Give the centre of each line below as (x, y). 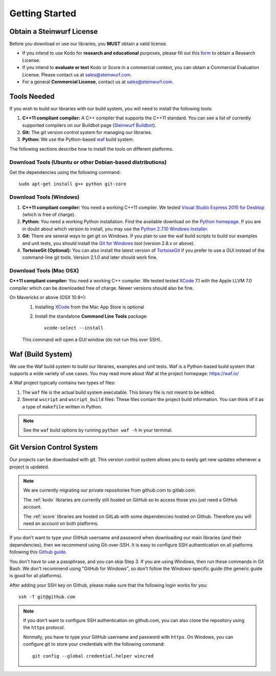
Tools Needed (32, 96)
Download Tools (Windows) (44, 197)
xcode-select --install (74, 328)
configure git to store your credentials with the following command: (94, 644)
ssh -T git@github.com (47, 597)
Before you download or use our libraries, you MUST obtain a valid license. (88, 44)
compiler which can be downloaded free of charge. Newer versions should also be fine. (102, 288)
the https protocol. (44, 627)
